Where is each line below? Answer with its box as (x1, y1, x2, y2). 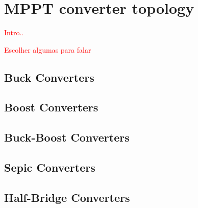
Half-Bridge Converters (4, 189, 130, 205)
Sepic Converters (4, 159, 95, 175)
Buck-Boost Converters (4, 129, 130, 145)
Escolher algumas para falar (4, 44, 91, 55)
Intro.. (4, 27, 24, 38)
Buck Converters (4, 69, 94, 85)
